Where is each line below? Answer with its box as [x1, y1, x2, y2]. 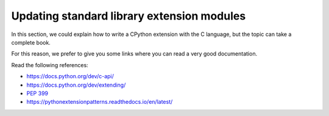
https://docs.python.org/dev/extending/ [26, 81, 126, 89]
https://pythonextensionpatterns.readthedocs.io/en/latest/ [26, 98, 173, 106]
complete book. [11, 38, 51, 46]
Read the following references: [11, 61, 88, 68]
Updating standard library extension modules [11, 9, 246, 23]
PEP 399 [26, 89, 49, 97]
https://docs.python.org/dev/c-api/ [26, 73, 114, 80]
